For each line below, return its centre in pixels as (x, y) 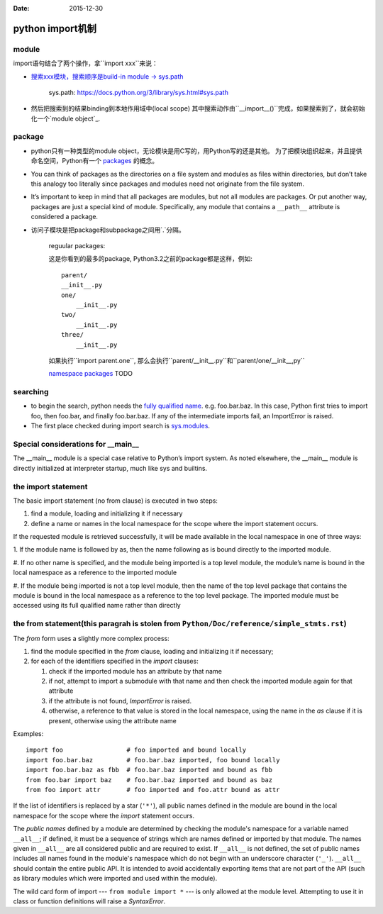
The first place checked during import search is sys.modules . (121, 426)
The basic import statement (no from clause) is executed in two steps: (115, 501)
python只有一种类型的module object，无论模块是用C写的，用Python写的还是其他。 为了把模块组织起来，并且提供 (196, 151)
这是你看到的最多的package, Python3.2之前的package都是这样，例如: (151, 259)
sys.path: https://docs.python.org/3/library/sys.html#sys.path (138, 92)
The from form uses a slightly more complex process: (91, 638)
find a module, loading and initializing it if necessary (107, 513)
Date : (21, 8)
